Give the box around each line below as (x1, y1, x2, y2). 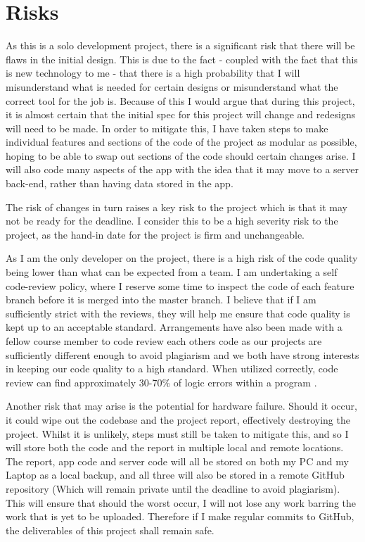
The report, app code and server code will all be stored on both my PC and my (6, 453, 349, 468)
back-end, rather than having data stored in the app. (6, 176, 233, 191)
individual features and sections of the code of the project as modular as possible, (6, 134, 357, 149)
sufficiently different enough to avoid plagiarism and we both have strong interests (6, 347, 359, 362)
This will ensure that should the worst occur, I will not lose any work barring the (6, 495, 357, 510)
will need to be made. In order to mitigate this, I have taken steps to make (6, 120, 328, 135)
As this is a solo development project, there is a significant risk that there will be (6, 38, 355, 53)
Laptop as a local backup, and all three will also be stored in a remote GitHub (6, 467, 345, 482)
